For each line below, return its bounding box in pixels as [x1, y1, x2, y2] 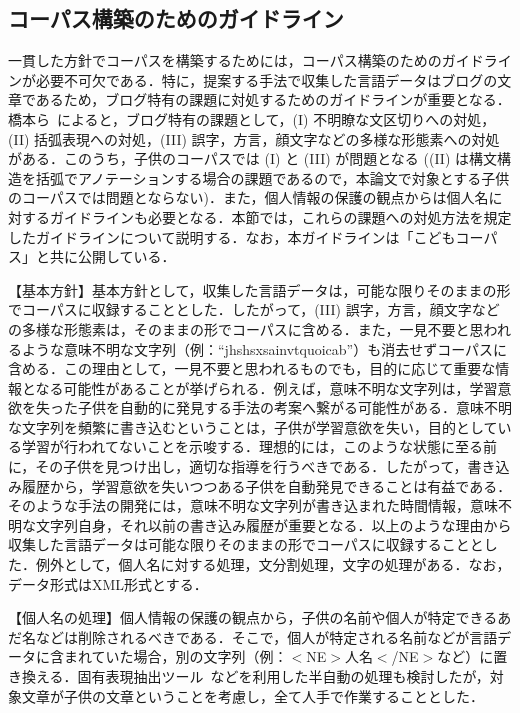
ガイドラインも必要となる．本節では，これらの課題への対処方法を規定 [49, 206, 512, 227]
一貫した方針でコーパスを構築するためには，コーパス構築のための [8, 50, 442, 71]
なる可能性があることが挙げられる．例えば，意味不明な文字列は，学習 [35, 377, 498, 398]
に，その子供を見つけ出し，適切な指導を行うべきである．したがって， [8, 456, 468, 477]
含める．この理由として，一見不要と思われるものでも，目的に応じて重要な [8, 358, 496, 379]
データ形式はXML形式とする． [8, 573, 208, 594]
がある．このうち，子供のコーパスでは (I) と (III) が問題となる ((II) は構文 [8, 148, 498, 169]
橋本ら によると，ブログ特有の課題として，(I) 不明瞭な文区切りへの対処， [8, 108, 496, 129]
